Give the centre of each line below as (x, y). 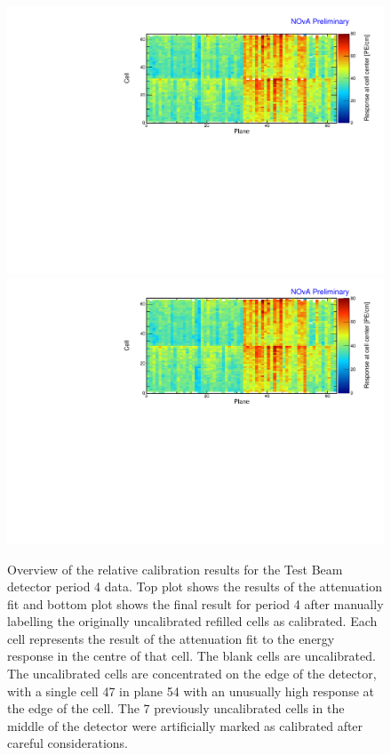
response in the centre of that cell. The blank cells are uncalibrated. (192, 656)
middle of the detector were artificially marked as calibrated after (185, 725)
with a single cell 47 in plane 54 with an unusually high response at (191, 691)
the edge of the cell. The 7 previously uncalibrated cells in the (176, 708)
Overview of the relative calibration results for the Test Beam (175, 569)
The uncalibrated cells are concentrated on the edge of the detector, (192, 674)
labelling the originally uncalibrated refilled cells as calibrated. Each (192, 621)
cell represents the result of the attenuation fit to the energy (171, 638)
